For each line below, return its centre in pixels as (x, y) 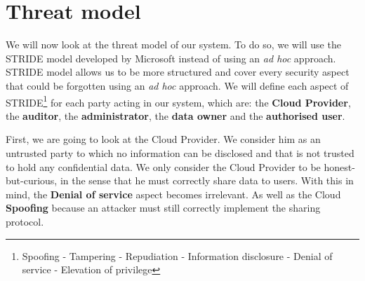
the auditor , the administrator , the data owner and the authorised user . (175, 115)
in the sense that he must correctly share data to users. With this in (207, 180)
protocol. (25, 221)
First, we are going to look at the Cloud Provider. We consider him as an (163, 139)
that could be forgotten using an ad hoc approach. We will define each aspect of (177, 85)
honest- (339, 166)
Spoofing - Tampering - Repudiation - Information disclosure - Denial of (177, 255)
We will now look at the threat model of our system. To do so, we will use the (173, 44)
